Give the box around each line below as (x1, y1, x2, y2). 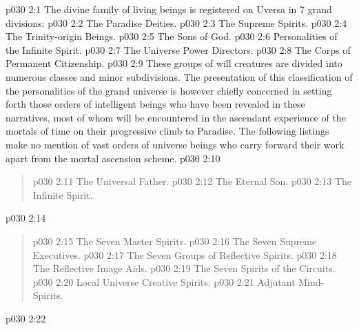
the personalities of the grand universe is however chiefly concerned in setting (6, 83, 332, 97)
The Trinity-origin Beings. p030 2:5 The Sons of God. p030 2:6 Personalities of (6, 29, 338, 43)
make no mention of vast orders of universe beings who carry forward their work (6, 137, 345, 151)
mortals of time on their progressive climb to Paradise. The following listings (6, 124, 329, 138)
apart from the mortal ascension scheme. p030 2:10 (6, 151, 220, 165)
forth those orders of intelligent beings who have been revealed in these (6, 97, 305, 111)
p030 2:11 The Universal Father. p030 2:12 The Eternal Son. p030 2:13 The (32, 174, 352, 188)
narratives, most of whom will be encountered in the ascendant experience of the (6, 110, 346, 124)
